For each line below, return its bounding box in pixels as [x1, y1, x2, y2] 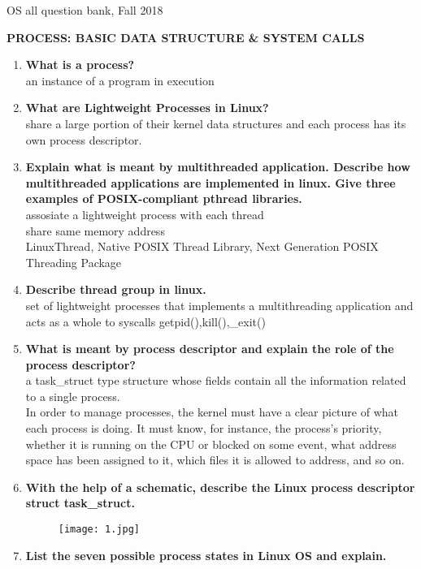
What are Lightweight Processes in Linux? [25, 99, 269, 116]
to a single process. [25, 387, 120, 404]
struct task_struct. [25, 494, 135, 511]
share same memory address [25, 222, 165, 239]
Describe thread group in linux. [25, 281, 206, 298]
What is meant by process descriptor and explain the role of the [25, 340, 394, 357]
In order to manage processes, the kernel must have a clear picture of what [25, 403, 399, 420]
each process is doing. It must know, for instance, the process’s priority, [25, 420, 382, 437]
